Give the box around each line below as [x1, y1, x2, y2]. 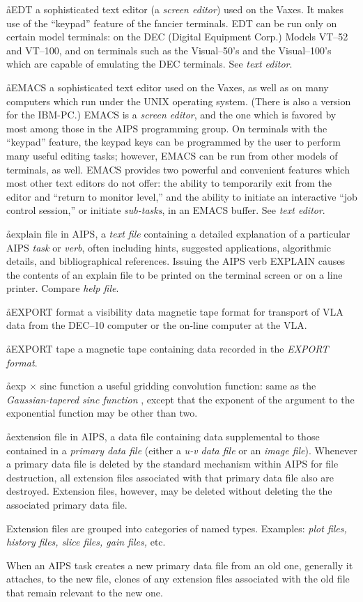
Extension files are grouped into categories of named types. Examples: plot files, [6, 520, 347, 535]
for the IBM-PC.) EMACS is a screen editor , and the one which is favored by [6, 107, 337, 122]
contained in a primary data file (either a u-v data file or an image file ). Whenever [6, 442, 357, 457]
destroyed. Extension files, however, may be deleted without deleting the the [6, 484, 332, 498]
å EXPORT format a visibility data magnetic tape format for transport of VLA [6, 304, 343, 318]
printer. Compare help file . [6, 281, 119, 295]
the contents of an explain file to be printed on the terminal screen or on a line [6, 267, 343, 281]
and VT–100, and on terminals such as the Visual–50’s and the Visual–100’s [6, 43, 332, 57]
